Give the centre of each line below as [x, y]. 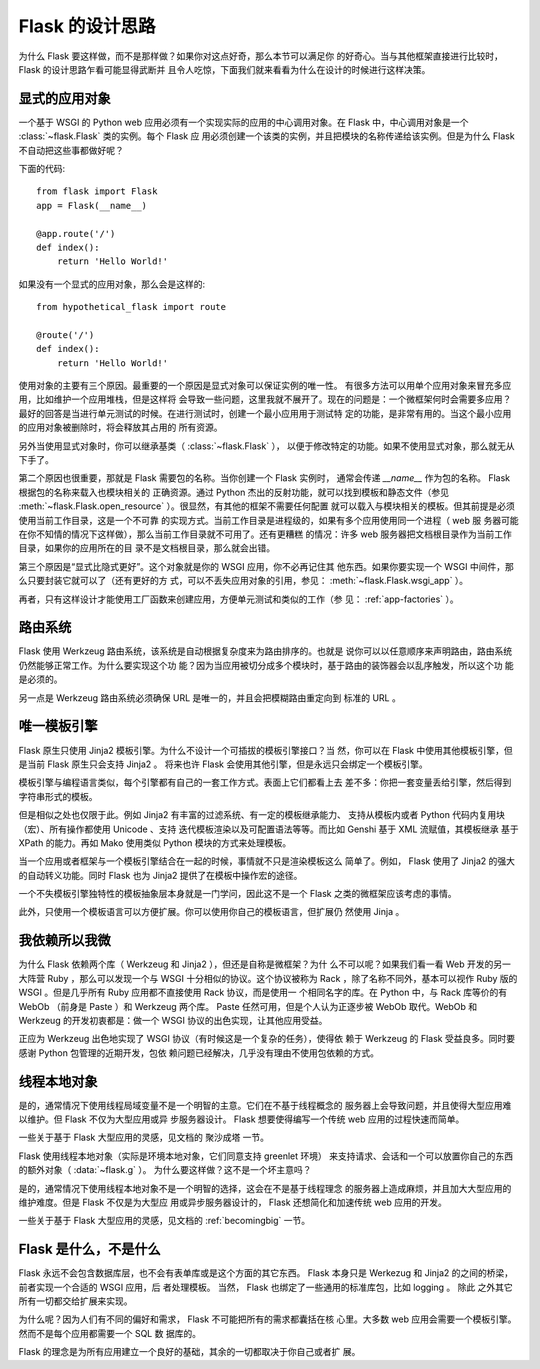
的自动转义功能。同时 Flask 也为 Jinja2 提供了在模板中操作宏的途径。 [160, 875]
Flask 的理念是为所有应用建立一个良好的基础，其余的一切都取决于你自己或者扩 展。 [189, 1352]
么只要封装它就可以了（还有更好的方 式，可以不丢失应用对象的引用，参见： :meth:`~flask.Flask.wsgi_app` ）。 [243, 581]
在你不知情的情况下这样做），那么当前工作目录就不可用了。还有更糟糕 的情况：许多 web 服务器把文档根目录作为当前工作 [265, 534]
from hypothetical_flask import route [131, 307]
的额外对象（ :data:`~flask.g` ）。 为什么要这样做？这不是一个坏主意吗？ [165, 1170]
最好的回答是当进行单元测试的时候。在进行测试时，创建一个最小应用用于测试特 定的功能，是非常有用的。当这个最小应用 [265, 413]
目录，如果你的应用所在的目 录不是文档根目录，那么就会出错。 [146, 548]
